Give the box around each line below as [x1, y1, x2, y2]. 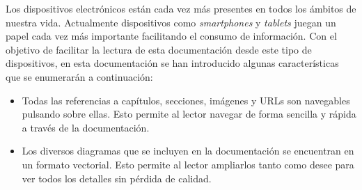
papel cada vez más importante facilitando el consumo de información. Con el [6, 29, 337, 43]
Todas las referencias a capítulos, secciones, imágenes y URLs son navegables [22, 93, 350, 107]
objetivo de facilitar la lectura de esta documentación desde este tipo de [6, 42, 312, 56]
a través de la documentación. [22, 120, 150, 134]
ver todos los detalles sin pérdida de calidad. [22, 171, 212, 185]
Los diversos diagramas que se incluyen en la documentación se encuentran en [22, 143, 354, 158]
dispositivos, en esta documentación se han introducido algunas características [6, 56, 339, 70]
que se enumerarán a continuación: [6, 69, 153, 84]
